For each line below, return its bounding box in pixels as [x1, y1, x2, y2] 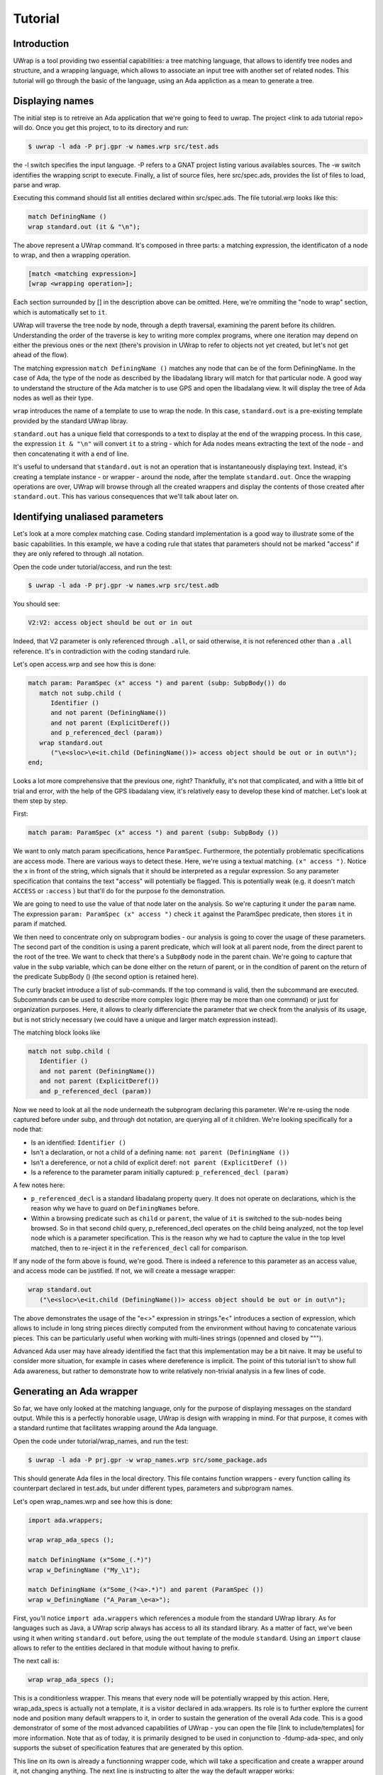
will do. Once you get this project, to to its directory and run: [13, 124, 189, 132]
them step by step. [13, 797, 68, 805]
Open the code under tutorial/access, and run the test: [13, 562, 172, 571]
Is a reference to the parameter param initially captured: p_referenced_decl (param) [30, 1168, 289, 1176]
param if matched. [13, 919, 67, 928]
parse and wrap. [13, 180, 62, 189]
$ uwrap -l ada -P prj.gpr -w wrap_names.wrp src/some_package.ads [28, 1455, 268, 1464]
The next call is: [13, 1656, 60, 1665]
